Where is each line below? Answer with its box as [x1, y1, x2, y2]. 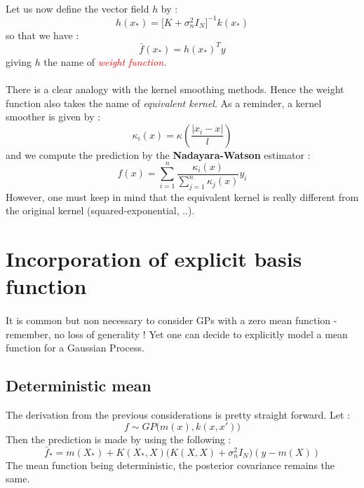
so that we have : [6, 27, 79, 42]
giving [6, 54, 32, 69]
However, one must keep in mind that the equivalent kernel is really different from [6, 189, 359, 204]
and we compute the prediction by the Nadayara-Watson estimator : [6, 147, 311, 162]
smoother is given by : [6, 109, 101, 124]
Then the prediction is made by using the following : [6, 431, 231, 446]
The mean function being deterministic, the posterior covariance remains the [6, 457, 335, 472]
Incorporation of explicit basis [6, 244, 302, 273]
